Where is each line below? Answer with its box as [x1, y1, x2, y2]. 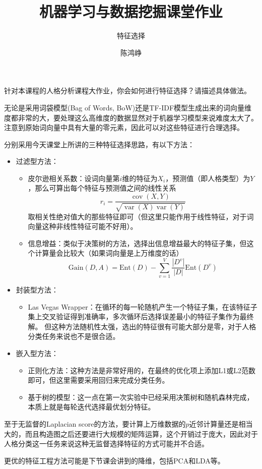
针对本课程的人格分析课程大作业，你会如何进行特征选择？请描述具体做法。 [4, 85, 251, 96]
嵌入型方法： [16, 347, 58, 358]
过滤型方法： [16, 156, 58, 166]
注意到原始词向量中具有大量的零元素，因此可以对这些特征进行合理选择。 [4, 122, 244, 133]
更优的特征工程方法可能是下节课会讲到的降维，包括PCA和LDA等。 [4, 455, 225, 465]
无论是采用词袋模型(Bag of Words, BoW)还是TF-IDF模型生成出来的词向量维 [4, 102, 252, 112]
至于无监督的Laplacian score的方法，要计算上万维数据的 [4, 418, 186, 429]
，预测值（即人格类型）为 [165, 172, 250, 183]
